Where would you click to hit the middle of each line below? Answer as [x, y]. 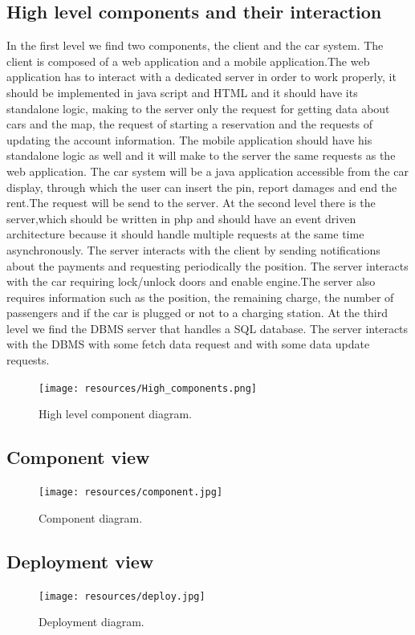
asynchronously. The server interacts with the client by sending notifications [193, 249]
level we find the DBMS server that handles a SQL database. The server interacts [207, 328]
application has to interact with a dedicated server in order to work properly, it [201, 77]
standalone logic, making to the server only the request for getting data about [198, 108]
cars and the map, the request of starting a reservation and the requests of [190, 124]
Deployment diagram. [92, 622]
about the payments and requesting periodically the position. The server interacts [207, 265]
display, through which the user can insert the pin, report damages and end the [202, 187]
